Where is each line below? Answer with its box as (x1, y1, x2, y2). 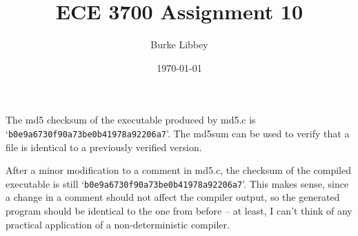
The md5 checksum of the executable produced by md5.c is (6, 112, 256, 127)
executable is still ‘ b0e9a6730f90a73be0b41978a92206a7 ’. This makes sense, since (6, 176, 349, 190)
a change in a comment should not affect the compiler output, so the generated (6, 190, 340, 204)
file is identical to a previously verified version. (6, 139, 202, 154)
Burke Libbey (150, 37, 208, 52)
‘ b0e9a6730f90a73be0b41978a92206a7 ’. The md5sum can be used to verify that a (6, 126, 350, 140)
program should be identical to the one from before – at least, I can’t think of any (6, 204, 352, 217)
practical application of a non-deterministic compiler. (6, 217, 230, 231)
